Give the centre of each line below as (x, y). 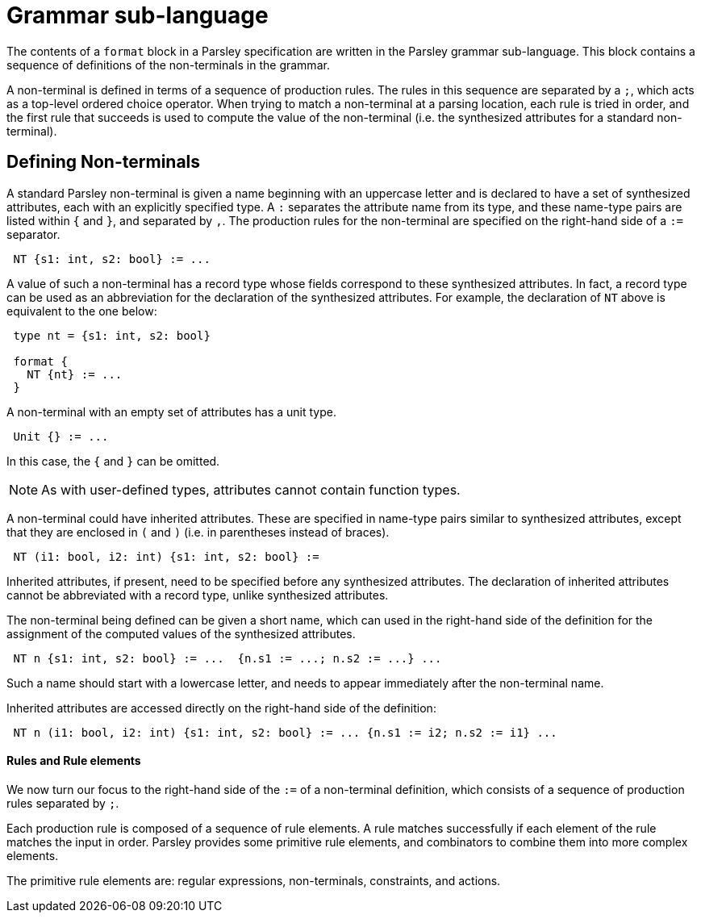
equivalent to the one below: (82, 311)
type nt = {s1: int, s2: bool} (112, 335)
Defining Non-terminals (104, 162)
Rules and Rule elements (74, 761)
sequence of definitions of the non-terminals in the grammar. (168, 65)
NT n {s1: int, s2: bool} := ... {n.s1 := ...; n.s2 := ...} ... (227, 658)
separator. (33, 234)
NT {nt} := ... (75, 374)
